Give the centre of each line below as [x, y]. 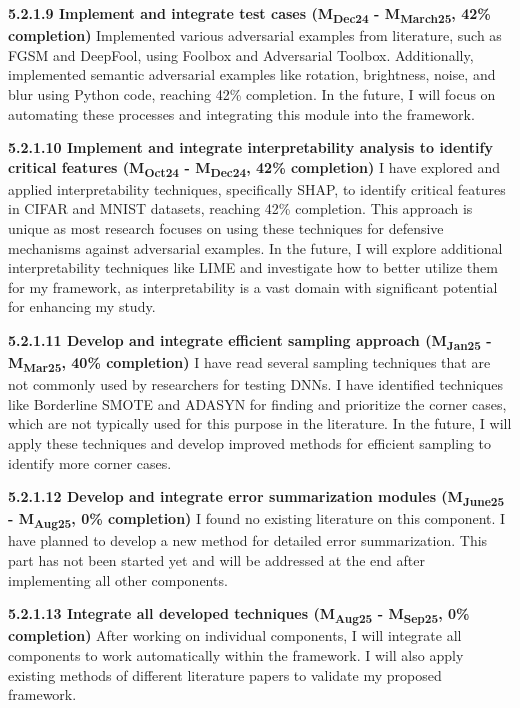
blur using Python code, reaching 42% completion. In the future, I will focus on [252, 93]
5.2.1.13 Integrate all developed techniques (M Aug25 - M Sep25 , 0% [239, 615]
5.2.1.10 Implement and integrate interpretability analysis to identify [250, 147]
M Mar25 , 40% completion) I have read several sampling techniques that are [249, 363]
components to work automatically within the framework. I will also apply [236, 654]
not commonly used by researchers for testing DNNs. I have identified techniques [256, 384]
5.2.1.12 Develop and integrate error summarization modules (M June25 [256, 497]
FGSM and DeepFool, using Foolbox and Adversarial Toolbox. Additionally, [241, 54]
